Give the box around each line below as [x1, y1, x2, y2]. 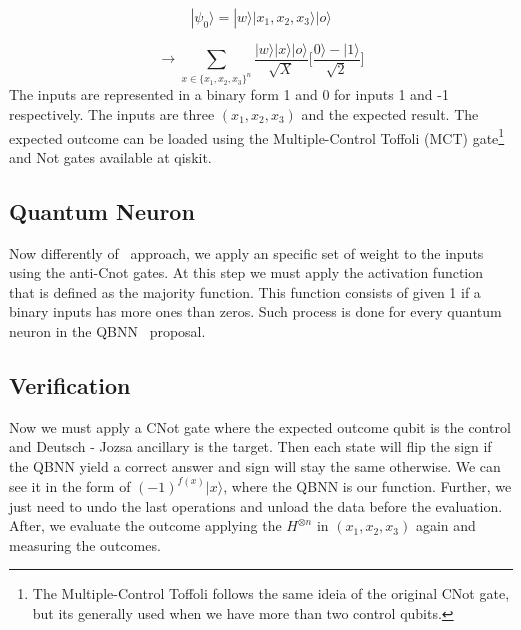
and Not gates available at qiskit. [9, 146, 212, 167]
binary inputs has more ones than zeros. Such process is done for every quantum [9, 301, 502, 322]
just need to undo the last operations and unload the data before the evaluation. [9, 495, 503, 516]
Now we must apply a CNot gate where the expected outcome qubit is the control [9, 416, 511, 437]
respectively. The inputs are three [9, 103, 215, 124]
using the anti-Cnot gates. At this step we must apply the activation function [9, 262, 484, 283]
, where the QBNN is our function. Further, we [223, 475, 512, 496]
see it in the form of [9, 475, 131, 496]
